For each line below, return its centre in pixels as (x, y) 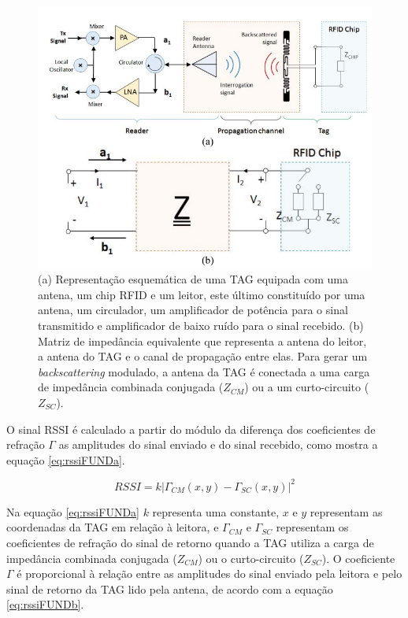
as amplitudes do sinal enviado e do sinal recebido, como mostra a (218, 444)
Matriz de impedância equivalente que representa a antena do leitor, (202, 340)
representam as (346, 511)
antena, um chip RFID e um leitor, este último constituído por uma (202, 294)
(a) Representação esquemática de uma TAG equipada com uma (193, 279)
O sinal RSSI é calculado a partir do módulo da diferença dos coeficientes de (191, 429)
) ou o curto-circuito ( (251, 558)
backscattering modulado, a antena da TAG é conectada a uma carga (204, 371)
